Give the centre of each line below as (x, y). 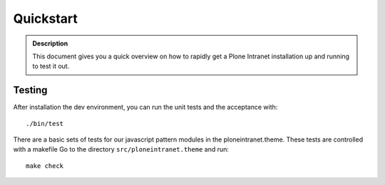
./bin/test (45, 123)
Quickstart (46, 18)
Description (50, 43)
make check (45, 166)
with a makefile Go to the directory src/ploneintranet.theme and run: (121, 149)
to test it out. (51, 66)
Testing (30, 90)
